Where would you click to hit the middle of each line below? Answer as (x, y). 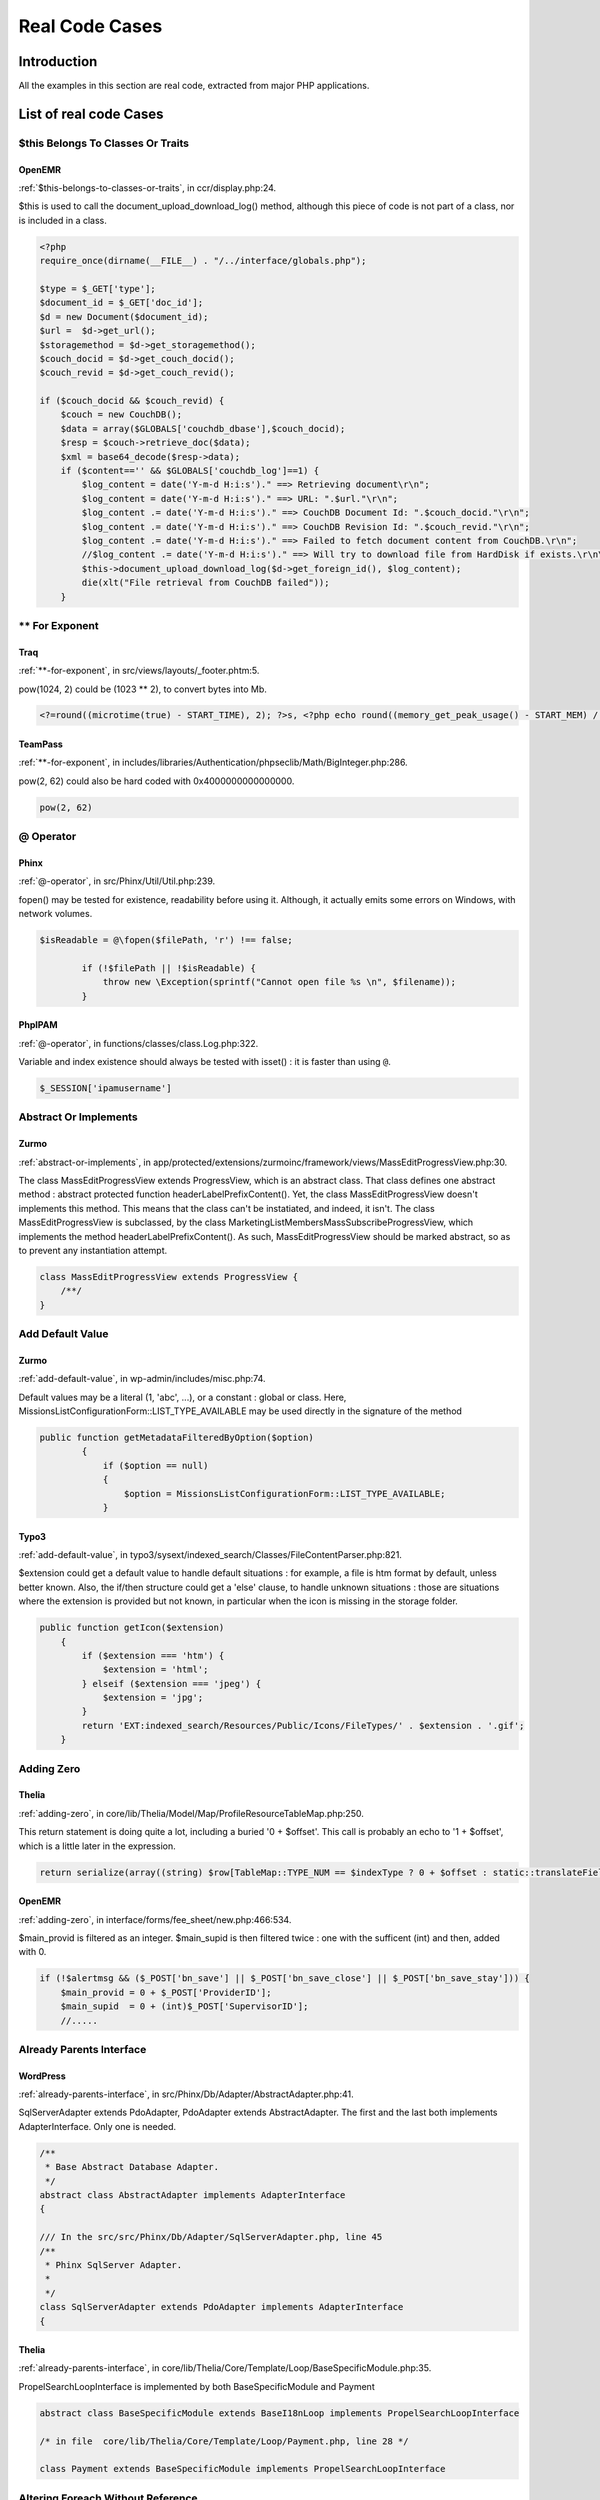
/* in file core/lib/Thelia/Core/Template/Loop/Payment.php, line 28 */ (224, 2441)
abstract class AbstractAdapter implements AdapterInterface (192, 2194)
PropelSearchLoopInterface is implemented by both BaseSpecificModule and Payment (196, 2386)
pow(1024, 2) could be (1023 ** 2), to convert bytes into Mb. (142, 689)
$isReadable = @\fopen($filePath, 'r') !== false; (166, 940)
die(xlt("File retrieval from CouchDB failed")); (205, 583)
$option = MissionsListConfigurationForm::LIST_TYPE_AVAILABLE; (284, 1493)
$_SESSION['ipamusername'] (105, 1088)
